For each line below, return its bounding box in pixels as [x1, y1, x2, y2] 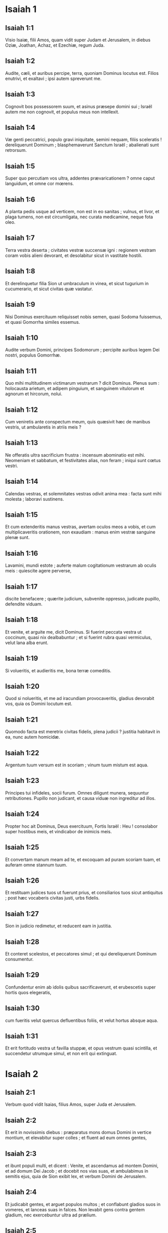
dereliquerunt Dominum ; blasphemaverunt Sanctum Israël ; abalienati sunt [5, 142, 159, 148]
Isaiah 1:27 [5, 909, 39, 918]
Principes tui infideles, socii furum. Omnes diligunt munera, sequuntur [5, 789, 149, 796]
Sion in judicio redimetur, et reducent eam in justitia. [5, 923, 112, 929]
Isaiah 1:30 [5, 1004, 40, 1013]
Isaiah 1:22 [5, 748, 39, 757]
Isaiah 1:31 [5, 1032, 38, 1040]
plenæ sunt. [5, 535, 30, 541]
